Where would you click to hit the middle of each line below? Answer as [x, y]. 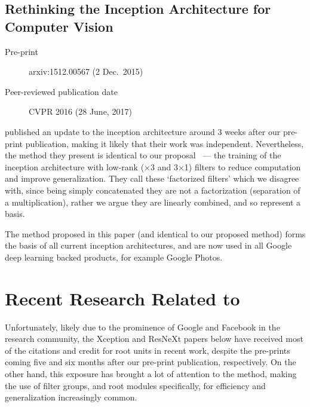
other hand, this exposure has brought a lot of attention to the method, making [151, 374]
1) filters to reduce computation [243, 166]
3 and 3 [164, 166]
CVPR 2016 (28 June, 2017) [80, 111]
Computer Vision [59, 26]
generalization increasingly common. [71, 397]
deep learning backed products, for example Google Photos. [114, 257]
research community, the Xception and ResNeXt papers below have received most [154, 339]
